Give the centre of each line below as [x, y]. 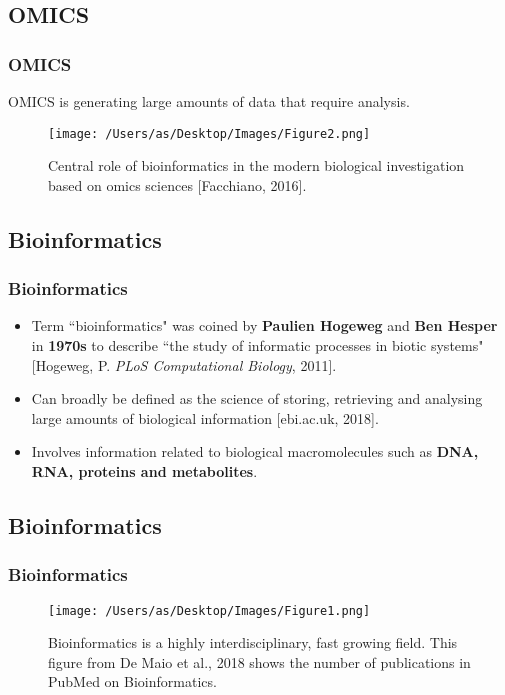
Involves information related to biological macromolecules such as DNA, [255, 451]
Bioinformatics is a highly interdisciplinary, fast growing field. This [253, 642]
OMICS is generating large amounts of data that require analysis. [209, 101]
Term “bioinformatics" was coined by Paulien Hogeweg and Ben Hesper [264, 325]
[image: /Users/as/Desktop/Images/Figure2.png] [209, 133]
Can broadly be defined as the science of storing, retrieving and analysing [257, 398]
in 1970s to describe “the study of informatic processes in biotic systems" [257, 345]
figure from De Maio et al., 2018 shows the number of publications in [259, 661]
